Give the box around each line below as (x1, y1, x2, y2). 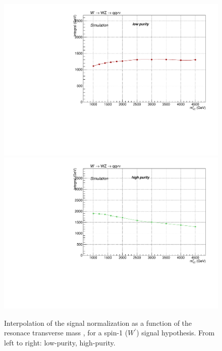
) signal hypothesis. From (136, 327, 215, 338)
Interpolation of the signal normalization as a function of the (4, 317, 192, 328)
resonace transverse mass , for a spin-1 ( (4, 327, 128, 338)
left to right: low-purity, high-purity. (4, 337, 116, 347)
